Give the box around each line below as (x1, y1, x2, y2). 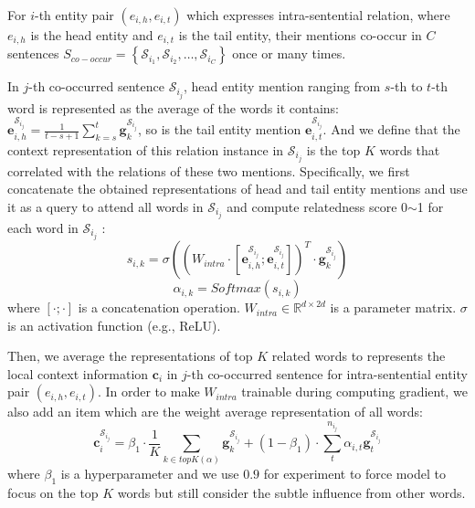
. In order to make (97, 382, 200, 401)
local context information (7, 364, 149, 383)
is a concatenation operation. (78, 298, 240, 317)
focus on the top (7, 483, 99, 503)
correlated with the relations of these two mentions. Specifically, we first (7, 161, 410, 180)
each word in (7, 217, 79, 237)
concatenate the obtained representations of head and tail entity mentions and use (7, 179, 468, 198)
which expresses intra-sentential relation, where (186, 5, 450, 24)
